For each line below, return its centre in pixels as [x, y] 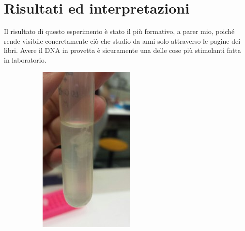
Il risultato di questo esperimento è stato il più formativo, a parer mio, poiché [119, 31]
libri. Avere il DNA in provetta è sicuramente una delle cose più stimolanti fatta [122, 50]
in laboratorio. [25, 59]
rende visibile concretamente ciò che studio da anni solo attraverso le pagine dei [122, 41]
